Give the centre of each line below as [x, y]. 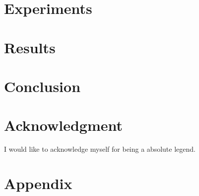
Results [30, 47]
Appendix [38, 183]
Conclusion [42, 86]
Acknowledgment [63, 125]
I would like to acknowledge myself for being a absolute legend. [100, 149]
